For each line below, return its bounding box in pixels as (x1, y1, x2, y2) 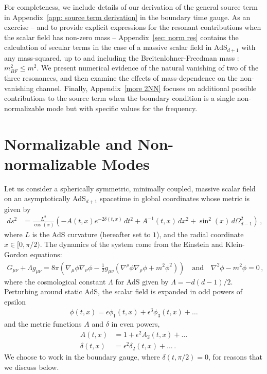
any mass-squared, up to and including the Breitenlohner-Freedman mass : (4, 52, 239, 63)
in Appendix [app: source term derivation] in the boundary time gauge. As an (4, 11, 251, 22)
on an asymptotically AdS (4, 193, 86, 204)
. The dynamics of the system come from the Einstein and (40, 239, 223, 250)
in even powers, (111, 318, 160, 329)
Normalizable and (4, 133, 132, 154)
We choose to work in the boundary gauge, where (4, 351, 160, 362)
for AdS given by (115, 276, 169, 287)
